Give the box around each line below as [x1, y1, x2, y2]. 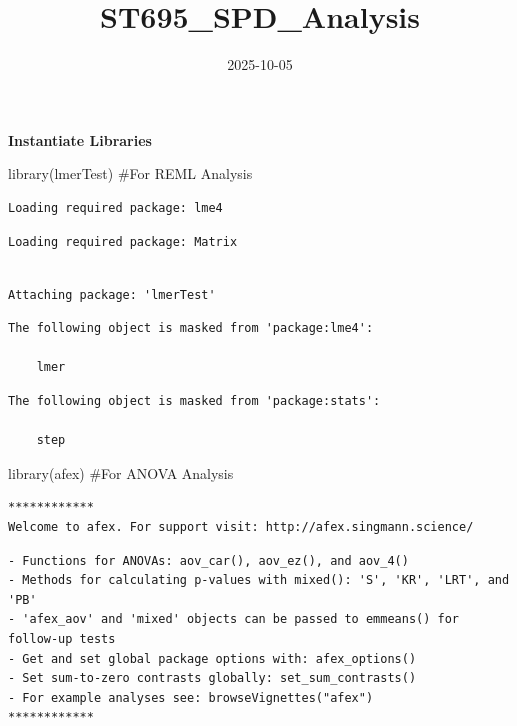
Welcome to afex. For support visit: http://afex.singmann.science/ [8, 520, 474, 535]
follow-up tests [8, 632, 116, 646]
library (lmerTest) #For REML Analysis [8, 163, 253, 184]
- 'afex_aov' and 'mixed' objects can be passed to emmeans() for [8, 612, 460, 627]
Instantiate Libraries [8, 129, 152, 150]
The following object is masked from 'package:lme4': [8, 321, 374, 336]
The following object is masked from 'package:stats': [8, 394, 381, 409]
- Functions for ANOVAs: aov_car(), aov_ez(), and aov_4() [8, 553, 409, 568]
